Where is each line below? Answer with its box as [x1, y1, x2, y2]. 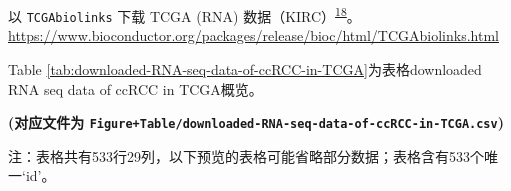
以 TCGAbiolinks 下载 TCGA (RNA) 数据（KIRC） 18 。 [8, 3, 361, 26]
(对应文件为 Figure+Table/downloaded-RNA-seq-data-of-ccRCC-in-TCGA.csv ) [8, 112, 504, 133]
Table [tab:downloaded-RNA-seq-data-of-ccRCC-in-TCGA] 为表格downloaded [8, 58, 482, 79]
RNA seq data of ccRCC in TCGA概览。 [8, 78, 263, 99]
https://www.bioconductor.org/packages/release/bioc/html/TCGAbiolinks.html [8, 25, 499, 46]
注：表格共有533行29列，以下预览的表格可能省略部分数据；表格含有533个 [8, 145, 484, 166]
